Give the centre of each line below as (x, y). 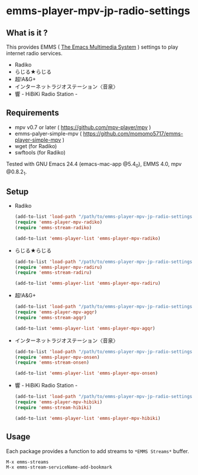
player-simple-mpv (38, 140)
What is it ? (27, 33)
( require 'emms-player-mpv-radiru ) (59, 267)
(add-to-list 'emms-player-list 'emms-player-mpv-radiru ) (87, 283)
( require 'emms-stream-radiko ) (53, 227)
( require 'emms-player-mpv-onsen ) (57, 357)
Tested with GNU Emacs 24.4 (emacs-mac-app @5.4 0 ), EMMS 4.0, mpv (94, 164)
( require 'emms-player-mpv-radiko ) (59, 222)
